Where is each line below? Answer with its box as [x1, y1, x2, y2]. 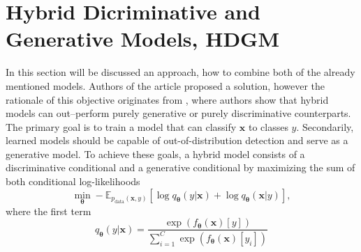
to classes [248, 119, 288, 134]
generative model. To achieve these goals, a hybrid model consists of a [6, 146, 305, 161]
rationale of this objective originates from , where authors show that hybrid [6, 92, 329, 107]
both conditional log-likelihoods [6, 174, 140, 189]
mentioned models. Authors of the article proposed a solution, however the [6, 78, 325, 93]
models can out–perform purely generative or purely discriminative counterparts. [6, 106, 351, 120]
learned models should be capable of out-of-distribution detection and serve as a [6, 133, 348, 148]
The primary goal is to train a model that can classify [6, 119, 237, 134]
